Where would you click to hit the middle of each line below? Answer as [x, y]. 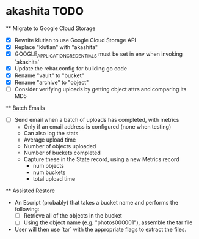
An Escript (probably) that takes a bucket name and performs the [96, 203]
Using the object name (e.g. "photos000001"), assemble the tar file [108, 222]
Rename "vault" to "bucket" [49, 75]
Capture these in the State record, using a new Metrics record [101, 159]
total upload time [54, 179]
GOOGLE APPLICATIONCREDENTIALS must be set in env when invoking [99, 55]
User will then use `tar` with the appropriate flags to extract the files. [100, 230]
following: [27, 209]
